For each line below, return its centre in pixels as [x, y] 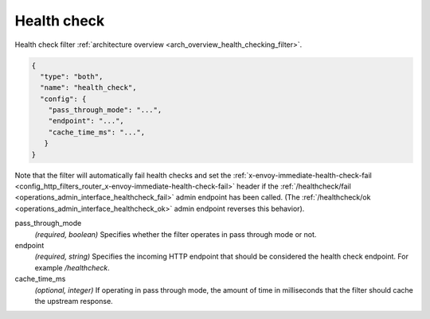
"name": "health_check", [88, 88]
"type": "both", [72, 76]
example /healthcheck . [72, 267]
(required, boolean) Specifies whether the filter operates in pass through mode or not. [176, 234]
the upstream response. [74, 301]
